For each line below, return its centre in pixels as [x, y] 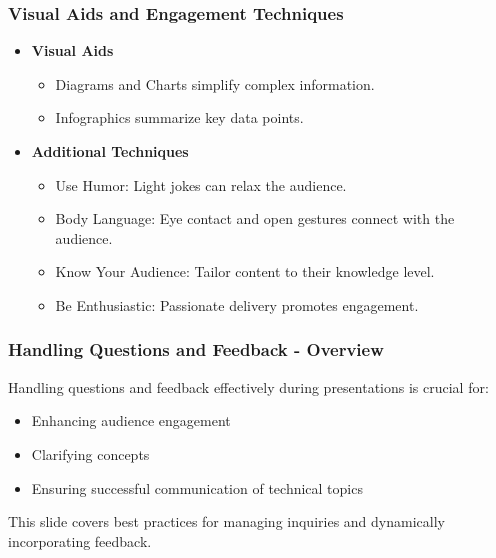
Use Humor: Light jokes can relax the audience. [201, 184]
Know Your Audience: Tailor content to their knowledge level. [245, 271]
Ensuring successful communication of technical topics [197, 487]
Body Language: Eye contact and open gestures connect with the [255, 218]
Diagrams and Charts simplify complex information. [215, 83]
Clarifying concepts [90, 453]
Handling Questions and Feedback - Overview [196, 349]
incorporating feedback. [80, 540]
